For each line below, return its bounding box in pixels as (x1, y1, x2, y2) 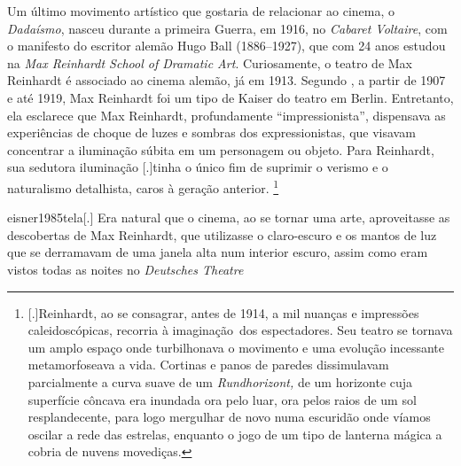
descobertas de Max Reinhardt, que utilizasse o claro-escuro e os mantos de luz (7, 225, 437, 244)
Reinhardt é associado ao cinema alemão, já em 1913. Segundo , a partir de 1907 (7, 71, 446, 89)
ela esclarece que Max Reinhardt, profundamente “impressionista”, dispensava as (7, 105, 446, 124)
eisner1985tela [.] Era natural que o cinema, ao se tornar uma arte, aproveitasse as (7, 208, 450, 227)
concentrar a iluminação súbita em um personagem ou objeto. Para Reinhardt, (7, 140, 434, 159)
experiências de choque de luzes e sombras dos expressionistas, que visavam (7, 123, 416, 142)
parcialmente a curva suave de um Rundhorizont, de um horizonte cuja (27, 372, 413, 391)
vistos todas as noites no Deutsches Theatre (7, 260, 244, 278)
